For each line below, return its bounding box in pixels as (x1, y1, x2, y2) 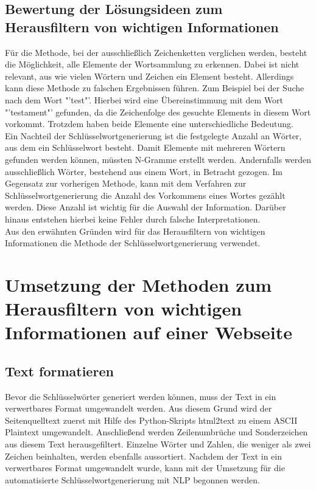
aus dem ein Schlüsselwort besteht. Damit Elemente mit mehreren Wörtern (5, 141, 286, 154)
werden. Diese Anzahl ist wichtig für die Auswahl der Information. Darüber (5, 201, 286, 213)
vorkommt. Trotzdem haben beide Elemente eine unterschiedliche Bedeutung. (5, 117, 293, 130)
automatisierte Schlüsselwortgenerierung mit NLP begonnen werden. (5, 473, 260, 486)
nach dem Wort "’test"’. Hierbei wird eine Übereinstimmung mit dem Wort (5, 93, 283, 106)
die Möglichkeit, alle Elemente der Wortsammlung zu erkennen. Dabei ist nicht (5, 58, 300, 71)
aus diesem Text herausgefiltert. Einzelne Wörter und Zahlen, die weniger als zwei (5, 438, 311, 450)
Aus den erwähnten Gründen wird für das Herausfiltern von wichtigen (5, 224, 265, 237)
